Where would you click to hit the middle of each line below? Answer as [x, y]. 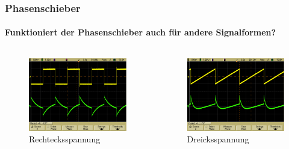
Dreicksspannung [218, 139]
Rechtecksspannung [65, 139]
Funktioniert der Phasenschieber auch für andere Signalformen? [141, 32]
